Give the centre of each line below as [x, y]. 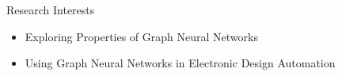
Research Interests [51, 9]
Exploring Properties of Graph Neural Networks [141, 36]
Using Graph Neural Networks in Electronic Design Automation [180, 63]
